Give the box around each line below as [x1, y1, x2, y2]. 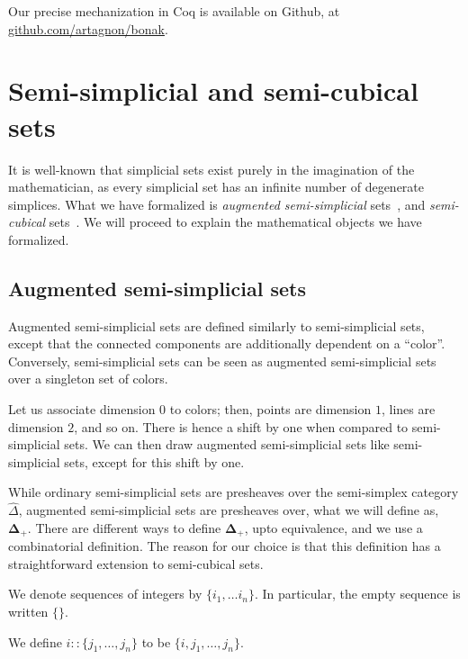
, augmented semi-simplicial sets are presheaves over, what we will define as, [18, 501, 439, 519]
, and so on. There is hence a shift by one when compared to [74, 417, 409, 436]
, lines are [381, 400, 436, 419]
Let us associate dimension [8, 400, 156, 419]
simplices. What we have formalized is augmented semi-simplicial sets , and [8, 194, 426, 213]
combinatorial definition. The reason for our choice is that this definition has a [8, 537, 441, 555]
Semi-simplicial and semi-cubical [8, 72, 418, 109]
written [8, 602, 49, 621]
